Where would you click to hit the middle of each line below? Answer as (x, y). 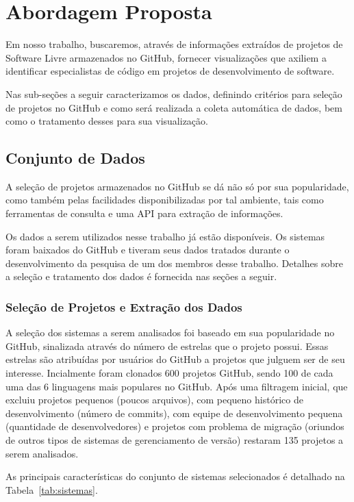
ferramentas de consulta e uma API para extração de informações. (144, 213)
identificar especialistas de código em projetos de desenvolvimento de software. (170, 71)
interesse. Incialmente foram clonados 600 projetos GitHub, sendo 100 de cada (169, 373)
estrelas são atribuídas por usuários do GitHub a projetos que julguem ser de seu (175, 359)
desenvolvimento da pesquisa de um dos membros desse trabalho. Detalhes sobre (174, 263)
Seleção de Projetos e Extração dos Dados (124, 306)
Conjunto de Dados (75, 158)
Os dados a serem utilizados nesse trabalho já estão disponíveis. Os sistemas (165, 236)
